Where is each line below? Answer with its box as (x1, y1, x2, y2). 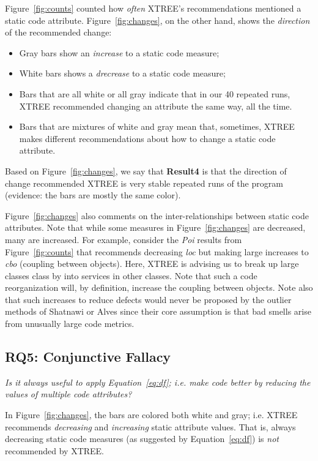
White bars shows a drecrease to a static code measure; (19, 67, 226, 80)
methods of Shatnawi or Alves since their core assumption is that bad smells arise (5, 305, 311, 318)
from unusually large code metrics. (5, 317, 135, 330)
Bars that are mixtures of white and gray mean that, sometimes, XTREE (19, 120, 295, 133)
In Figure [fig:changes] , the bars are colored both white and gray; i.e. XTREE (5, 408, 298, 421)
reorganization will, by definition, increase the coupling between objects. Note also (5, 281, 313, 294)
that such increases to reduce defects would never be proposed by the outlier (5, 293, 292, 305)
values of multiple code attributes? (5, 388, 132, 400)
